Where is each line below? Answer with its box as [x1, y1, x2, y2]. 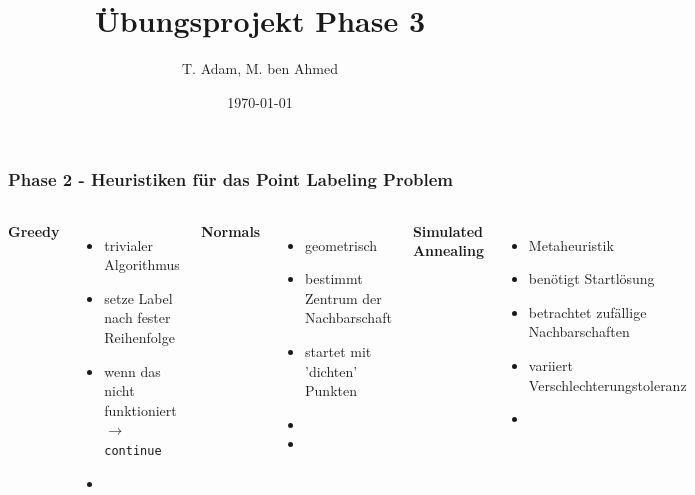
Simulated [412, 220, 484, 241]
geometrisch [305, 234, 378, 255]
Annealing [412, 240, 485, 261]
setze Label [104, 287, 173, 308]
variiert [528, 354, 573, 375]
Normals [200, 220, 261, 241]
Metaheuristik [528, 234, 614, 255]
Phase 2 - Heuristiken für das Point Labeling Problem [8, 167, 454, 192]
